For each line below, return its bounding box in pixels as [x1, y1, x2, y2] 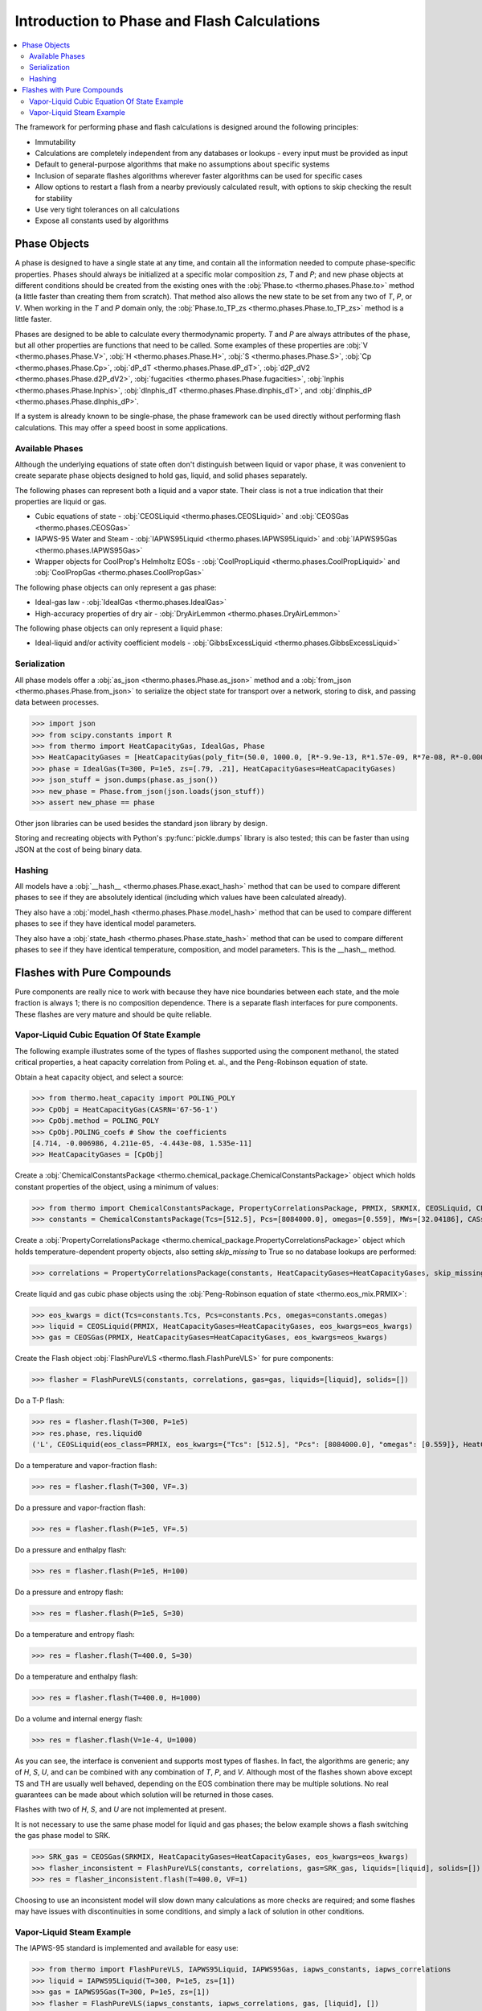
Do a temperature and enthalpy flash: [14, 1672, 138, 1681]
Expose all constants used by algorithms [35, 216, 169, 225]
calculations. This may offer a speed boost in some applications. [14, 422, 228, 432]
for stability [35, 193, 72, 203]
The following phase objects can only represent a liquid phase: [14, 623, 223, 633]
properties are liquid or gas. [14, 497, 107, 507]
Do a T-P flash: [14, 1396, 64, 1405]
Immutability [35, 137, 76, 146]
